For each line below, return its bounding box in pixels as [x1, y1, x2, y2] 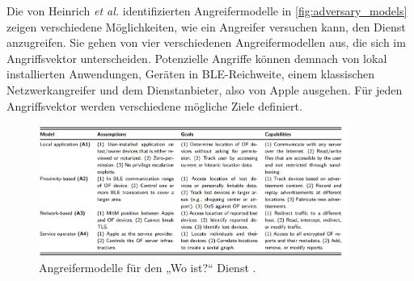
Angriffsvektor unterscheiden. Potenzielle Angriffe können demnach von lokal [6, 49, 387, 66]
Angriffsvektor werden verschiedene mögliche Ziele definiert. [6, 97, 302, 114]
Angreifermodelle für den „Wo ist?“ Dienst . [39, 259, 256, 276]
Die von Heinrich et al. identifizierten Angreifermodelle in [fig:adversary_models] [6, 2, 408, 19]
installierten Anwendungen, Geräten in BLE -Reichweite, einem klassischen [6, 65, 375, 82]
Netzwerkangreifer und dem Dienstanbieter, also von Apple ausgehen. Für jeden [6, 81, 403, 98]
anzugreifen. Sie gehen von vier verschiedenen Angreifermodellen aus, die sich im [6, 34, 406, 51]
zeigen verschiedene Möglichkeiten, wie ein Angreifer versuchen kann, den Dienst [6, 18, 406, 35]
